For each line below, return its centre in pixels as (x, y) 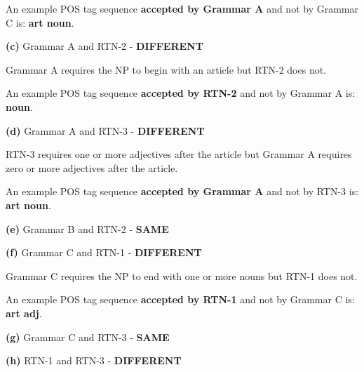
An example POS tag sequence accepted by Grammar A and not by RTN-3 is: (182, 191)
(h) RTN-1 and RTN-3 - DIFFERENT (94, 360)
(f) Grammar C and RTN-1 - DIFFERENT (104, 252)
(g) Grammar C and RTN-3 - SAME (88, 337)
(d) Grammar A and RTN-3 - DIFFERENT (105, 130)
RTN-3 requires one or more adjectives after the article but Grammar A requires (179, 154)
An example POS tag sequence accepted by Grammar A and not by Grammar (182, 8)
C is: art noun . (40, 22)
